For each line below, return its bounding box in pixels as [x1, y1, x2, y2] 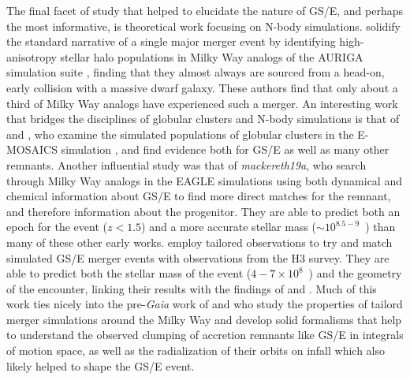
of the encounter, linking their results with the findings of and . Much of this [6, 280, 377, 296]
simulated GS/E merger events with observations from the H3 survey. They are [6, 249, 389, 266]
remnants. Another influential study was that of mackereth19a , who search [6, 156, 367, 173]
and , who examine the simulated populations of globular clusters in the [6, 125, 354, 142]
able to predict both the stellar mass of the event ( [6, 265, 252, 281]
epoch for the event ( [6, 218, 107, 235]
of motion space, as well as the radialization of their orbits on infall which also [6, 342, 386, 359]
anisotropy [6, 48, 57, 65]
